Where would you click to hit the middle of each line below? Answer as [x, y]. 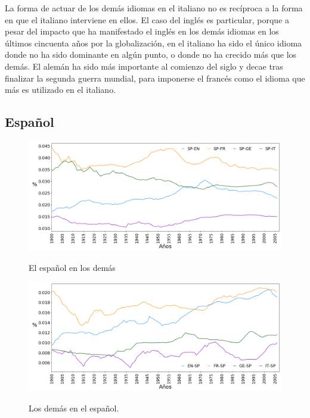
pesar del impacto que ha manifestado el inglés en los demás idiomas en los [142, 31]
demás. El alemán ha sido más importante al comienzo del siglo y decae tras [144, 66]
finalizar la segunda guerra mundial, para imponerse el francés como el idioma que [155, 78]
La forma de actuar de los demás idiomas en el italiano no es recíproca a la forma [154, 8]
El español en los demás [72, 267]
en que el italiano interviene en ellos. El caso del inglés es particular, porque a [147, 19]
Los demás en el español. [74, 408]
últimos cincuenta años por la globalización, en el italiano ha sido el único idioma [154, 43]
